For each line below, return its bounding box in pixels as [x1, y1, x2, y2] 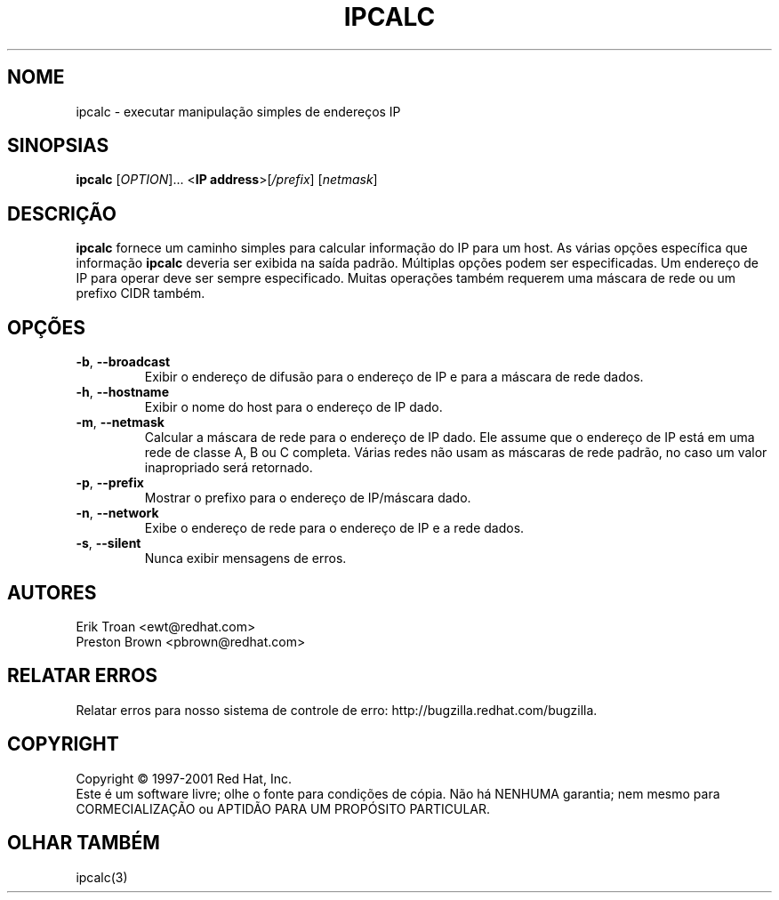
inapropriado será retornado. [144, 460, 313, 476]
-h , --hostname [76, 384, 169, 400]
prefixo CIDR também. [76, 285, 205, 301]
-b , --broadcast [76, 354, 171, 370]
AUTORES [7, 581, 97, 604]
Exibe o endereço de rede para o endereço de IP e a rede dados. [144, 520, 525, 536]
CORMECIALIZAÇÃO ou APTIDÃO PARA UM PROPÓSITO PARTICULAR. [76, 800, 491, 816]
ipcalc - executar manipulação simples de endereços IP [76, 103, 401, 119]
